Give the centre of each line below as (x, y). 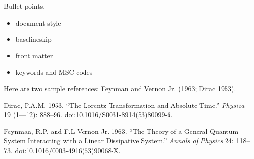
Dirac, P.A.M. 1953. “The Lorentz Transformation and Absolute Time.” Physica (124, 105)
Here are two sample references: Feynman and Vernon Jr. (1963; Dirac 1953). (120, 88)
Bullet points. (25, 6)
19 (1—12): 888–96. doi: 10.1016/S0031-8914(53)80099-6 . (88, 115)
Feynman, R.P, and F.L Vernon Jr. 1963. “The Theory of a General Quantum (121, 131)
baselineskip (33, 39)
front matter (34, 55)
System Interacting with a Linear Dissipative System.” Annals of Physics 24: (119, 141)
